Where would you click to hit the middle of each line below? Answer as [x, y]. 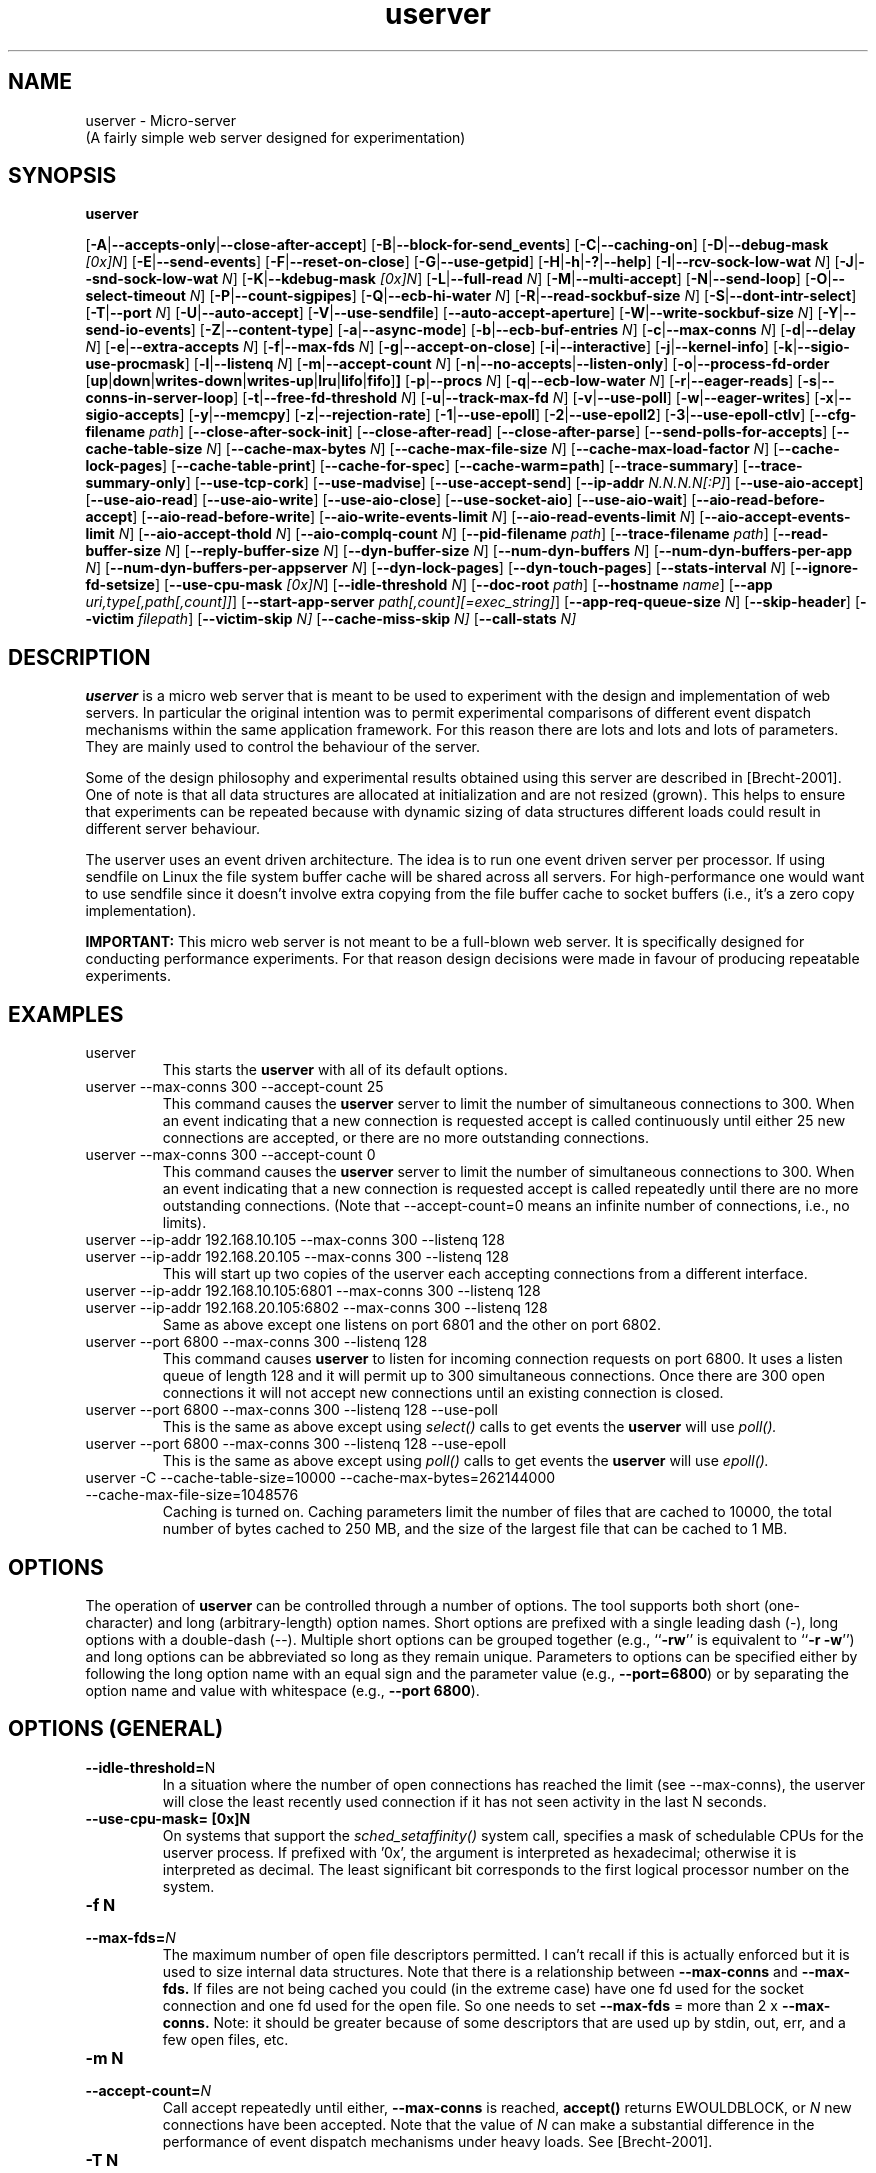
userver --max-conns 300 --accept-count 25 [234, 1087]
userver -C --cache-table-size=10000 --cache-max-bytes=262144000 [320, 1478]
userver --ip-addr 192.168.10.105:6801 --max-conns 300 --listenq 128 [313, 1291]
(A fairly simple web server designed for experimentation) [275, 137]
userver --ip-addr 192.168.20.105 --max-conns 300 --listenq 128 [297, 1257]
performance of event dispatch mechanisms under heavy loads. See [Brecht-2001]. [437, 2141]
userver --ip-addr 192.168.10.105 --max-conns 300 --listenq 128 [295, 1240]
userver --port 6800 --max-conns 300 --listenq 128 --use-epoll [296, 1444]
